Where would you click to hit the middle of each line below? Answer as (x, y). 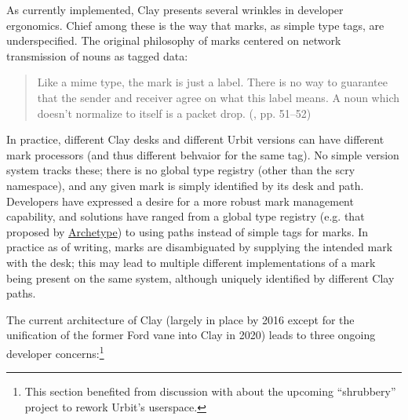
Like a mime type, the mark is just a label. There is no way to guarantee (212, 82)
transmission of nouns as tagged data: (97, 55)
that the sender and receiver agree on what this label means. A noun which (218, 97)
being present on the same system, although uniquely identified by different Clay (200, 278)
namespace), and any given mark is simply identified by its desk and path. (185, 185)
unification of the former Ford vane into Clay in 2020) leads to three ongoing (191, 335)
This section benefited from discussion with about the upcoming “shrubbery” (210, 391)
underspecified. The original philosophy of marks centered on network (174, 40)
